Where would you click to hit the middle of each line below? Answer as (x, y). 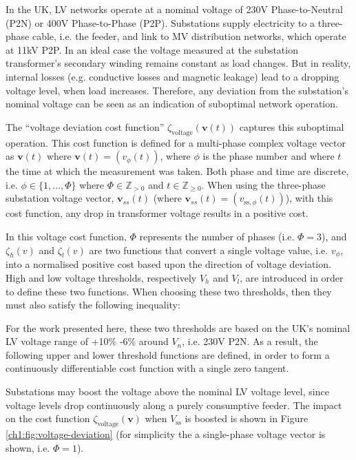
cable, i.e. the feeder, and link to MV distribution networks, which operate (189, 36)
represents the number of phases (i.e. (217, 236)
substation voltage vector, (60, 198)
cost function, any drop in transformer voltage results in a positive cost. (157, 213)
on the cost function (48, 418)
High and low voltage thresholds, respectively (101, 277)
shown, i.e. (28, 447)
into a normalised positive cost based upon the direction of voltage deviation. (168, 264)
